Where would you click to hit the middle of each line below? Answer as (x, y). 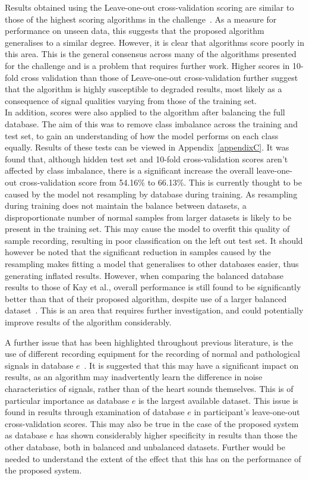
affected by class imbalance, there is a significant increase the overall (129, 170)
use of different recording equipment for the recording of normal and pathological (152, 354)
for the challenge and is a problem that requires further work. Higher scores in (147, 65)
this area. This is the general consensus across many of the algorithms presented (151, 54)
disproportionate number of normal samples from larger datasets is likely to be (148, 217)
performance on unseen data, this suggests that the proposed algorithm (135, 31)
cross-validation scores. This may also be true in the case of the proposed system (152, 423)
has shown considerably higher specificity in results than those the (177, 435)
